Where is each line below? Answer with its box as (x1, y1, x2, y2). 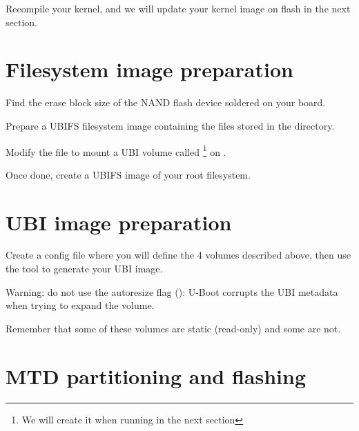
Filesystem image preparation (6, 55, 293, 83)
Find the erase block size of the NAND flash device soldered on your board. (6, 95, 326, 110)
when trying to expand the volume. (6, 298, 155, 312)
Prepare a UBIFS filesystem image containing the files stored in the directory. (6, 118, 335, 132)
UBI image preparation (6, 208, 232, 236)
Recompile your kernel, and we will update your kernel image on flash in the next (6, 1, 351, 15)
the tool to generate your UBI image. (6, 261, 163, 276)
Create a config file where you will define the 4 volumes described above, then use (6, 248, 351, 262)
